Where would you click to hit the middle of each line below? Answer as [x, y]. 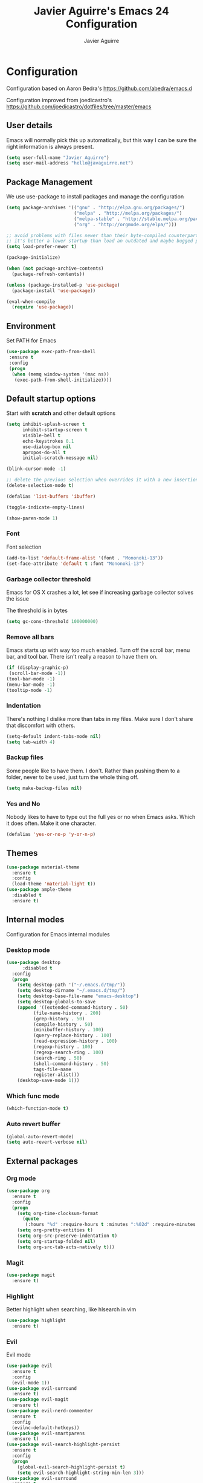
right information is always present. [50, 146]
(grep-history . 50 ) [59, 1019]
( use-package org [28, 1191]
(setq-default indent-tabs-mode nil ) [54, 736]
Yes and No [23, 804]
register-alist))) [56, 1075]
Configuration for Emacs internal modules [58, 934]
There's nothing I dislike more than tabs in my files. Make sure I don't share [100, 719]
